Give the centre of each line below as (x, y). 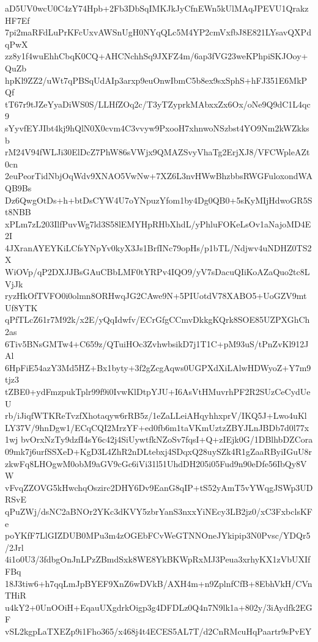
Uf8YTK (21, 307)
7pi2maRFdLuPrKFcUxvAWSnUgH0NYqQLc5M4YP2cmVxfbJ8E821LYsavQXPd (158, 32)
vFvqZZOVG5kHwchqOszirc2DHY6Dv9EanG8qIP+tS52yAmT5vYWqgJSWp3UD (159, 487)
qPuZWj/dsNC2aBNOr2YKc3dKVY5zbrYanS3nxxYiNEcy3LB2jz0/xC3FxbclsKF (159, 511)
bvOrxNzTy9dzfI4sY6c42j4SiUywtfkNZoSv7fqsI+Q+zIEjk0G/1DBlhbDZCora (167, 439)
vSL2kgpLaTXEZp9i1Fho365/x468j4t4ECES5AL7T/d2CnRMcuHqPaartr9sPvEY (158, 631)
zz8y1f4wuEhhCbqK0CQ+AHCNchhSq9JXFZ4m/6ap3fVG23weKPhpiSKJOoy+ (157, 56)
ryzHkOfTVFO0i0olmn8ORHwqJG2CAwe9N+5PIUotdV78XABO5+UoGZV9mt (156, 296)
